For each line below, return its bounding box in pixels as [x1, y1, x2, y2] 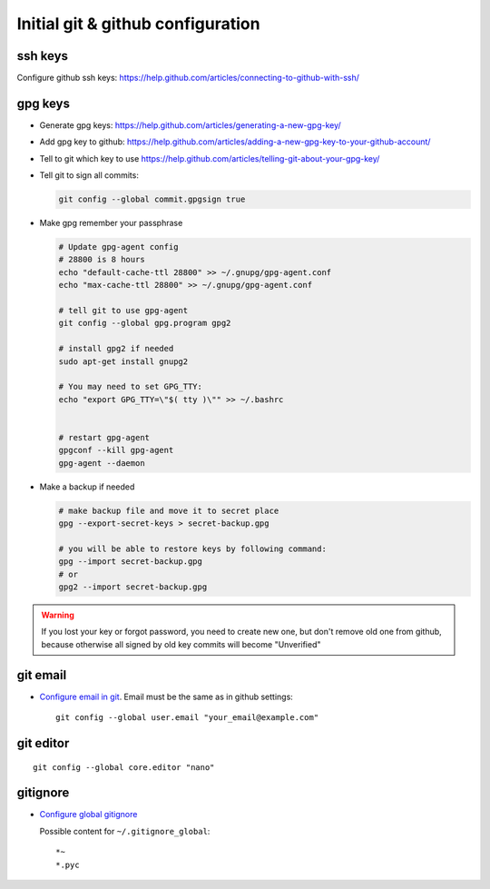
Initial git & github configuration [16, 14, 260, 34]
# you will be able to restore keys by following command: [58, 543, 327, 554]
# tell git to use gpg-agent [58, 305, 189, 316]
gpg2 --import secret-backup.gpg [58, 582, 208, 592]
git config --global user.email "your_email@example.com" [55, 713, 319, 723]
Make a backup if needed [39, 481, 135, 492]
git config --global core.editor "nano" [33, 762, 215, 772]
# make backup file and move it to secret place [58, 505, 279, 516]
